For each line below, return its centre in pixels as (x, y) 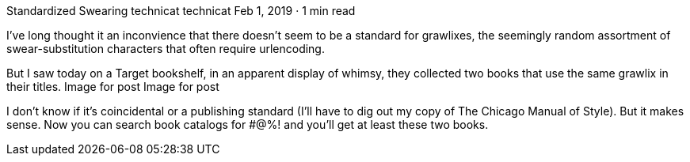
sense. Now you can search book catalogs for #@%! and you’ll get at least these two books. (248, 124)
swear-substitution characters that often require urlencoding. (166, 49)
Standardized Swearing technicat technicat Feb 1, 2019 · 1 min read (181, 11)
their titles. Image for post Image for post (113, 87)
